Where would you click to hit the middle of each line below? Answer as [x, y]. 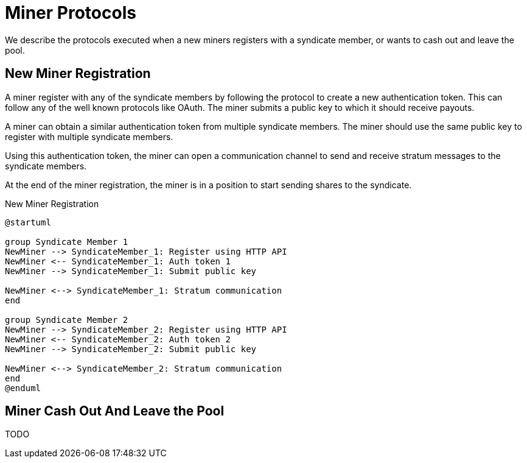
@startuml [28, 222]
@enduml [23, 388]
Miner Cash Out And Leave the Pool [115, 411]
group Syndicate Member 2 [67, 320]
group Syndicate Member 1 [67, 242]
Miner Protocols [71, 13]
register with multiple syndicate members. [89, 136]
